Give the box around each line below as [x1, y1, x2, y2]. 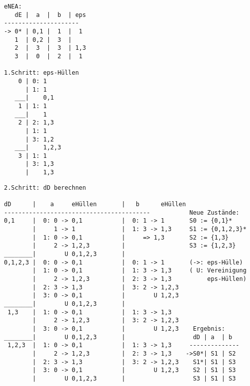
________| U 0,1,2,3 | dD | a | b [4, 333, 233, 341]
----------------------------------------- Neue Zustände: [4, 209, 240, 216]
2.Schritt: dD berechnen [4, 184, 86, 191]
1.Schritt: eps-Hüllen [4, 69, 79, 77]
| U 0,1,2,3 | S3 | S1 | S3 [32, 375, 236, 382]
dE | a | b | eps [14, 11, 86, 18]
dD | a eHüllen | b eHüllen [4, 201, 186, 208]
